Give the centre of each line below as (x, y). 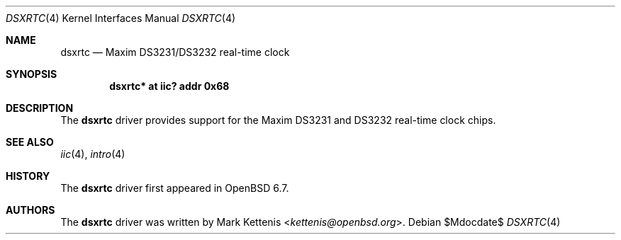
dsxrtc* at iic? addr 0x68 (169, 86)
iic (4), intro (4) (93, 154)
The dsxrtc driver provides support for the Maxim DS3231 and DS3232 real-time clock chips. (278, 120)
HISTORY (28, 176)
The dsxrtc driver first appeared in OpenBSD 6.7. (175, 188)
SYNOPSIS (32, 74)
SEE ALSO (30, 142)
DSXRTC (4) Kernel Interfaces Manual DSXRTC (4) (121, 18)
